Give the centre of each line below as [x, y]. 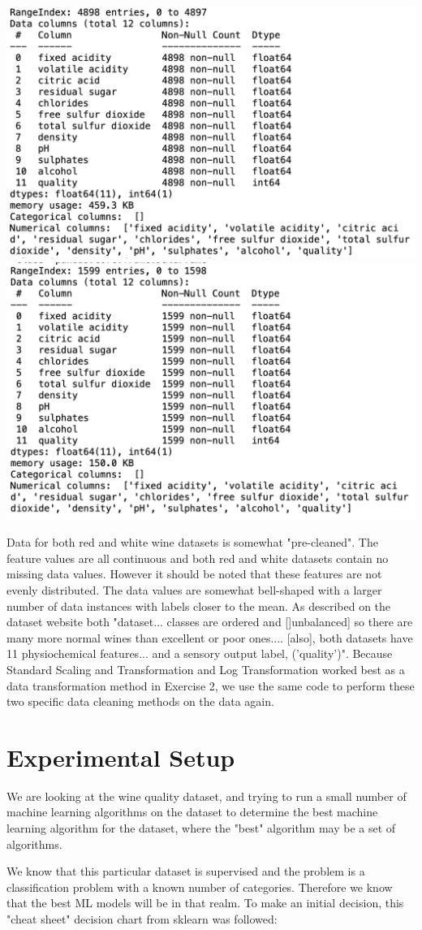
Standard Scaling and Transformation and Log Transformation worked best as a [206, 669]
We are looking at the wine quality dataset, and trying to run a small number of [207, 796]
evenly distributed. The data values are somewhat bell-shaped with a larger [194, 590]
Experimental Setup [121, 757]
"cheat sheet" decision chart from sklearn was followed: [142, 919]
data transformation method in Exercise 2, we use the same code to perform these [211, 685]
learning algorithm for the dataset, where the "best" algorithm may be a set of [201, 828]
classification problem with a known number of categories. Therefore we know [200, 887]
